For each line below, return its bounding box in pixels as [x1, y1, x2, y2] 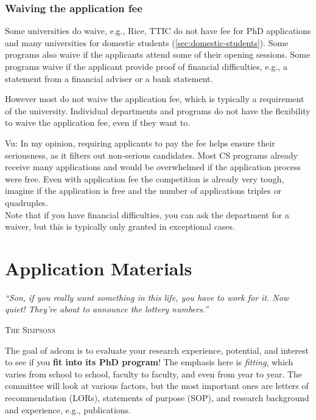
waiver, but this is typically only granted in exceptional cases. [5, 220, 235, 233]
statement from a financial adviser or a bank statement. [5, 72, 213, 84]
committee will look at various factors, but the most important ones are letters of [5, 379, 309, 392]
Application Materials [5, 255, 192, 280]
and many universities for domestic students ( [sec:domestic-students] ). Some [5, 36, 289, 49]
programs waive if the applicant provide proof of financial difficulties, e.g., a [5, 60, 287, 72]
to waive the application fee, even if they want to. [5, 116, 191, 129]
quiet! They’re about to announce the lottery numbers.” [5, 303, 209, 315]
